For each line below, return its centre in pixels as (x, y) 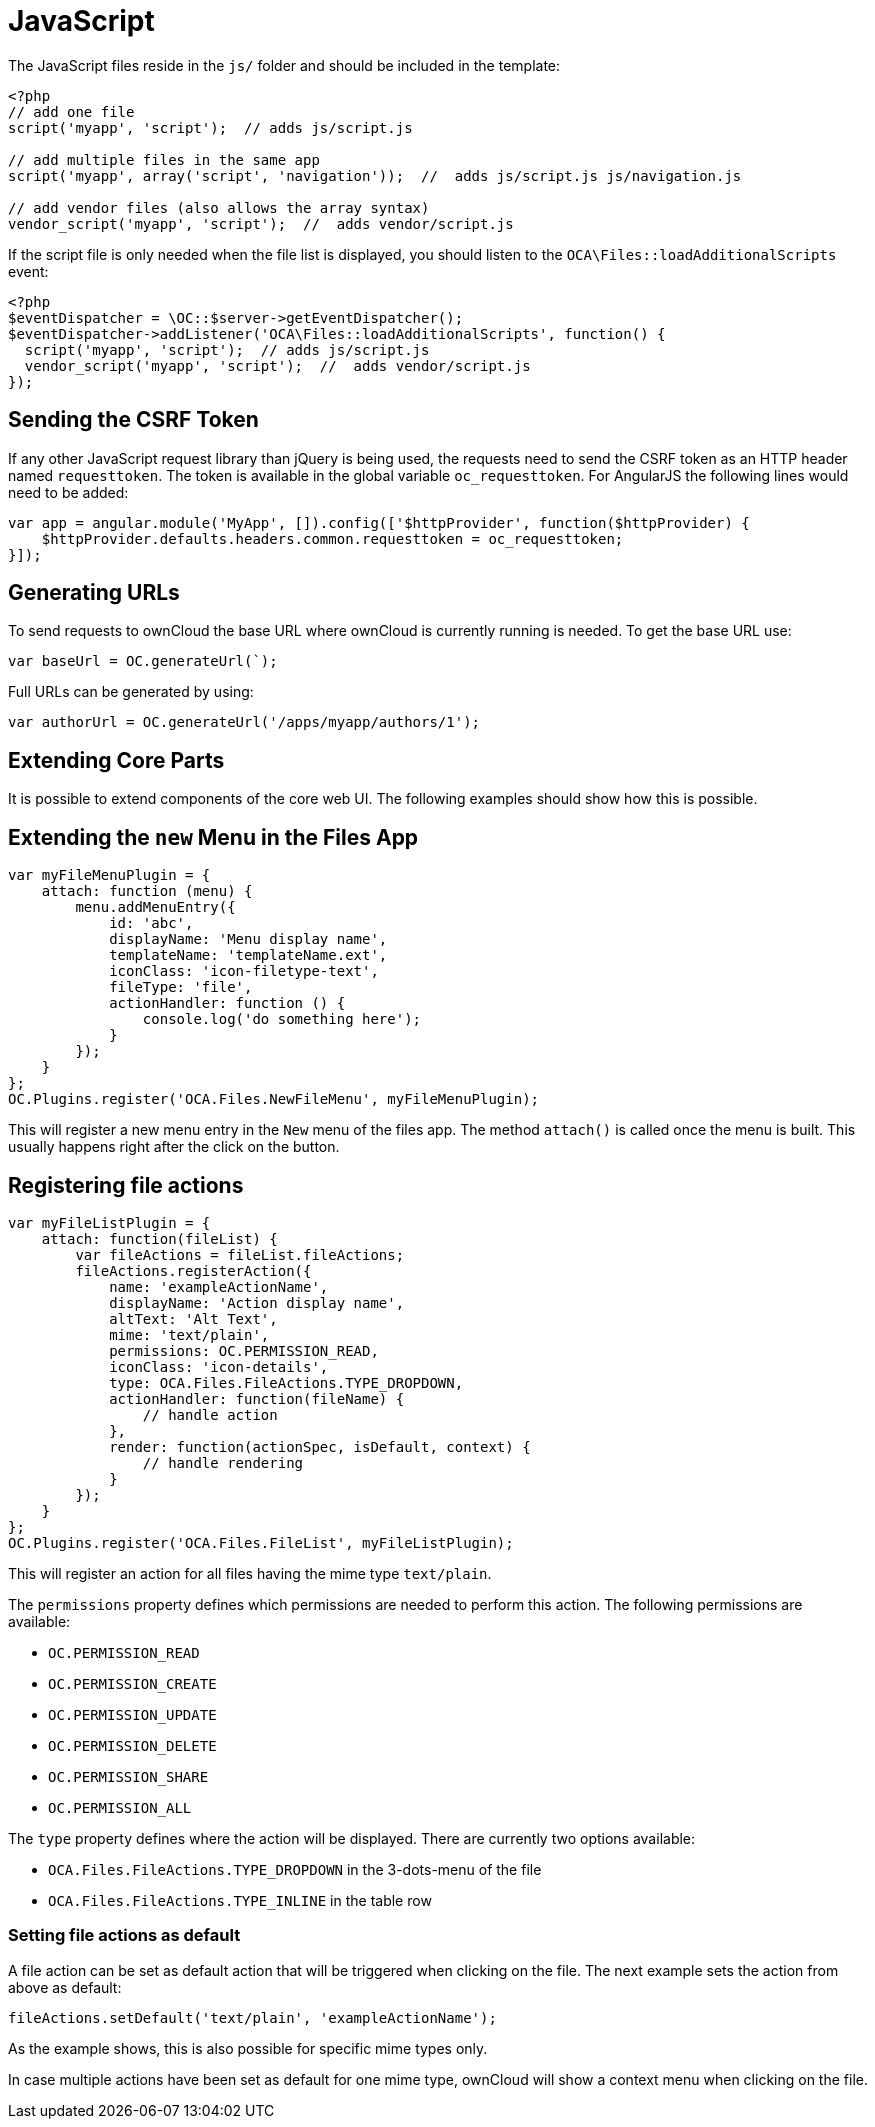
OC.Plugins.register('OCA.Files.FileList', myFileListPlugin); (261, 1542)
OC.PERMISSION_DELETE (132, 1745)
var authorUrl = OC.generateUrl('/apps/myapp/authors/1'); (244, 722)
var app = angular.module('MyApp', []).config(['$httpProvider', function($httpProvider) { (379, 522)
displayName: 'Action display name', (257, 1302)
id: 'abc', (151, 923)
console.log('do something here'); (282, 1019)
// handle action (210, 1414)
